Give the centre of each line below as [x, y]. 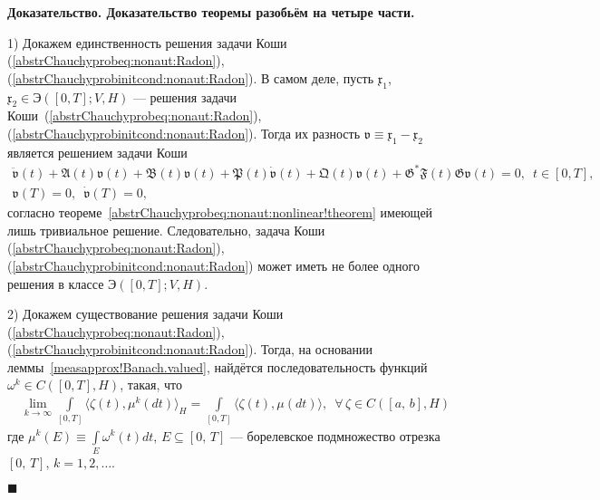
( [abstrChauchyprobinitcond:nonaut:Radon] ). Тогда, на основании [190, 349]
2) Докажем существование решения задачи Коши [145, 314]
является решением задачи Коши [97, 152]
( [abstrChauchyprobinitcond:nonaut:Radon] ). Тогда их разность [184, 133]
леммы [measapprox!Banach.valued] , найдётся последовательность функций [218, 366]
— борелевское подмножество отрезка [335, 435]
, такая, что [151, 385]
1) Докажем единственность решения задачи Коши [147, 42]
